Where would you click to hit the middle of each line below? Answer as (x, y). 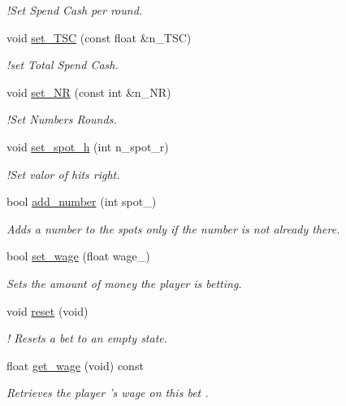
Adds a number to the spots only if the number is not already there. (173, 228)
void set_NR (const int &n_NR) (89, 92)
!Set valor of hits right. (63, 174)
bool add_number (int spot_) (82, 201)
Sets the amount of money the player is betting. (124, 283)
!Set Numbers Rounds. (62, 119)
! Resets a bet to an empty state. (87, 338)
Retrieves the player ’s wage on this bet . (108, 393)
